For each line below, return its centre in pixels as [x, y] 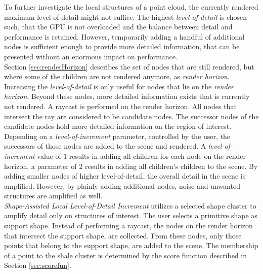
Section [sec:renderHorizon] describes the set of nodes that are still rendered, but [129, 66]
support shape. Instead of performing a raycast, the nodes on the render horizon [128, 226]
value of [49, 156]
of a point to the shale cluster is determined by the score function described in [126, 255]
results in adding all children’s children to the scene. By [171, 166]
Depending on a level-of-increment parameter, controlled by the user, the [117, 136]
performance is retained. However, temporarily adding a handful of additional [124, 36]
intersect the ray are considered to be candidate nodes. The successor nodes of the [131, 116]
